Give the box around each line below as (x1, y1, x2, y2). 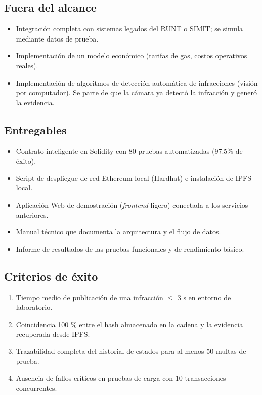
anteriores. (16, 209, 49, 220)
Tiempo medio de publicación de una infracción (16, 292, 163, 302)
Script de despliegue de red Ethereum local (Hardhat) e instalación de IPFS (16, 172, 252, 183)
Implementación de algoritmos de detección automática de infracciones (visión (16, 77, 258, 88)
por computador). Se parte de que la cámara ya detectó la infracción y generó (16, 87, 257, 98)
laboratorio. (16, 302, 53, 312)
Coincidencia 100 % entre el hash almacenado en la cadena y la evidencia (16, 319, 243, 329)
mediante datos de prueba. (16, 33, 99, 44)
